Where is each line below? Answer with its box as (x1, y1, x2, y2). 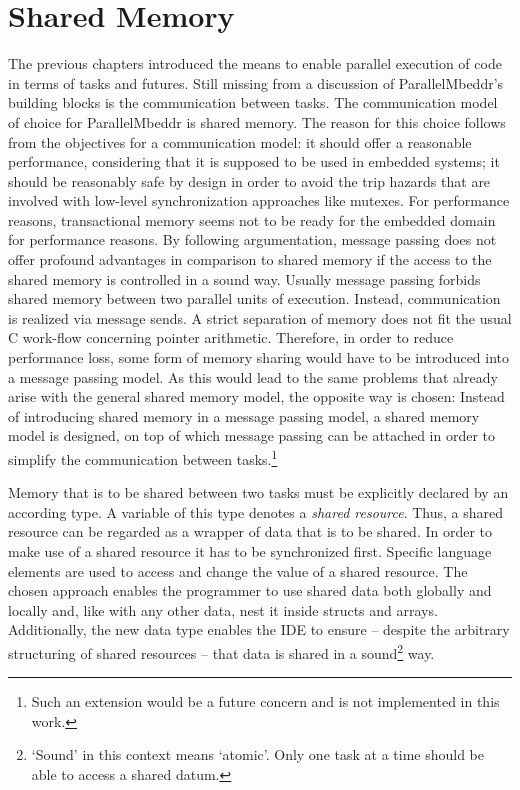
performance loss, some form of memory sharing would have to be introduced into (8, 347, 510, 368)
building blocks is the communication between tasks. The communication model (8, 92, 498, 113)
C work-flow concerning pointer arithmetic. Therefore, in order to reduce (8, 327, 454, 348)
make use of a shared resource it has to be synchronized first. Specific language (8, 541, 492, 562)
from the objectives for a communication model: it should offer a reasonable (8, 131, 472, 152)
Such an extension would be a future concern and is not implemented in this (31, 691, 500, 712)
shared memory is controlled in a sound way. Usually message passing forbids (8, 268, 481, 289)
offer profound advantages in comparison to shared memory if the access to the (8, 249, 492, 270)
